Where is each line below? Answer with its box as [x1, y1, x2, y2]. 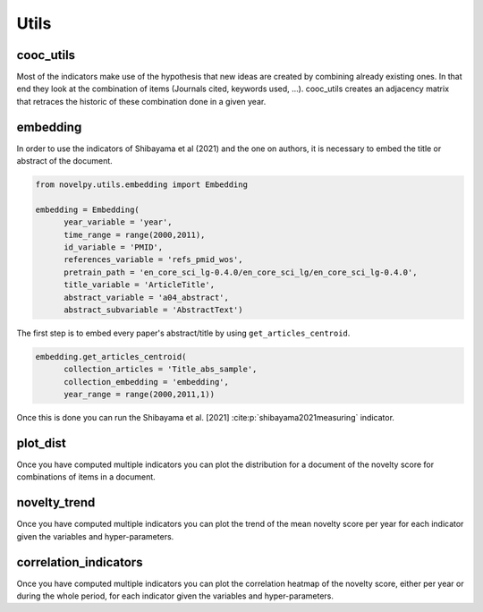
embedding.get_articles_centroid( [35, 352, 187, 361]
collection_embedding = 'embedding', [64, 377, 230, 387]
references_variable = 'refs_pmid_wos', [64, 255, 243, 265]
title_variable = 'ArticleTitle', [64, 280, 215, 290]
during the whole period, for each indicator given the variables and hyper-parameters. [16, 591, 335, 601]
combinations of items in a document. [16, 472, 156, 482]
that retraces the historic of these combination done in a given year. [16, 96, 267, 106]
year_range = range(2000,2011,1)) [64, 389, 215, 400]
